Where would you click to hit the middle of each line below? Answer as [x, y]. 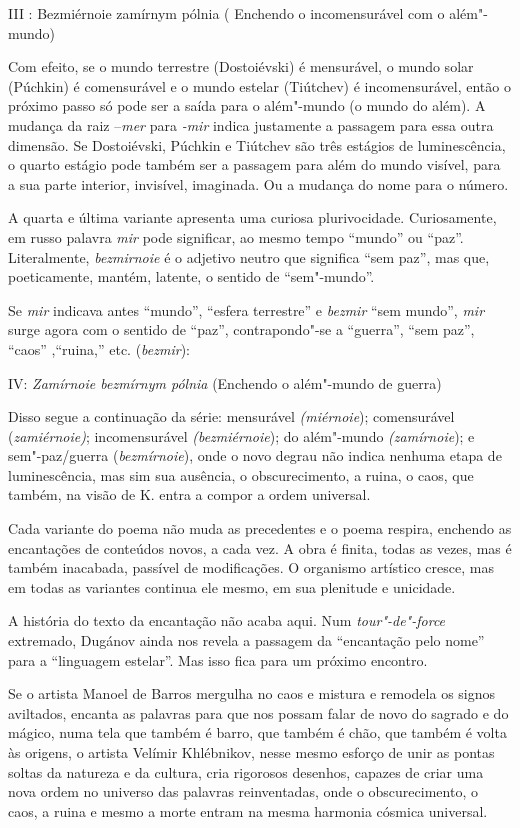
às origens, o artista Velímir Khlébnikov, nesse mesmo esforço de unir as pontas [251, 752]
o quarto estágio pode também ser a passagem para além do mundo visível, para [254, 164]
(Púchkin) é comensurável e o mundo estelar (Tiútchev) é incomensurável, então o [259, 85]
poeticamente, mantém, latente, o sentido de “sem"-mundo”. [191, 276]
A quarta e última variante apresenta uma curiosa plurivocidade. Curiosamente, [252, 217]
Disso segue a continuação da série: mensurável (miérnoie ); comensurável [231, 416]
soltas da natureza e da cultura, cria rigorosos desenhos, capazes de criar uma [246, 771]
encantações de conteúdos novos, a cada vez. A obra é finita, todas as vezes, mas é [260, 547]
